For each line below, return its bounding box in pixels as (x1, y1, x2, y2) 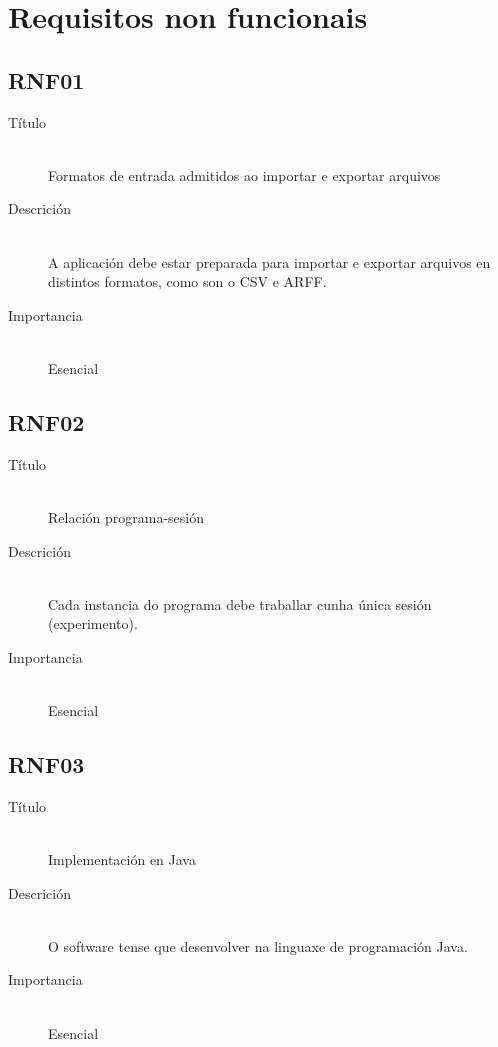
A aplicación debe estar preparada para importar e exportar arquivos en (48, 251, 491, 272)
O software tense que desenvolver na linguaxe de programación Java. (48, 935, 468, 956)
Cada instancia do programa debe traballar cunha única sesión (48, 593, 432, 614)
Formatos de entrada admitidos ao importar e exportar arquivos (48, 164, 441, 185)
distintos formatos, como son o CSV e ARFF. (48, 271, 327, 292)
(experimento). (48, 613, 138, 634)
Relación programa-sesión (48, 506, 204, 527)
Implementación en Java (48, 849, 196, 870)
